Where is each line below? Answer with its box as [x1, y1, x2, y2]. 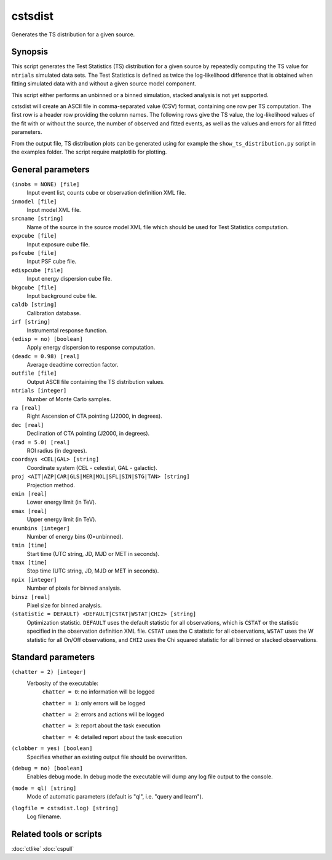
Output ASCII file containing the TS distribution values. [26, 378, 165, 385]
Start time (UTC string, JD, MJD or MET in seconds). [26, 550, 160, 557]
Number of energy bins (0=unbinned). [26, 533, 124, 540]
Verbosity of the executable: [26, 679, 98, 687]
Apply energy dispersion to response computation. [26, 344, 156, 351]
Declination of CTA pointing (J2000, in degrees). [26, 430, 150, 437]
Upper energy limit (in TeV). [26, 516, 97, 523]
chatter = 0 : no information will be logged [42, 688, 155, 695]
